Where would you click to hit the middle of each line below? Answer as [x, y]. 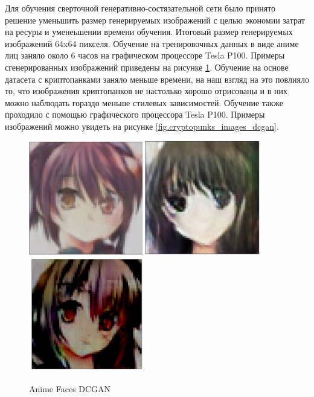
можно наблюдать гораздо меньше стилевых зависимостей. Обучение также [144, 102]
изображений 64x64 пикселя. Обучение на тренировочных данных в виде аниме [152, 43]
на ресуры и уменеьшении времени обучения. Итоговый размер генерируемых [149, 32]
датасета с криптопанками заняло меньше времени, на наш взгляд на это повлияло [157, 79]
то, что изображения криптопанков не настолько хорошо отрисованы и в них [146, 91]
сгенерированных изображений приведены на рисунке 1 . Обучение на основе [147, 67]
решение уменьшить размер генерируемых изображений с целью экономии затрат [155, 20]
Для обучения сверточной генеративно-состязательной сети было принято [140, 8]
